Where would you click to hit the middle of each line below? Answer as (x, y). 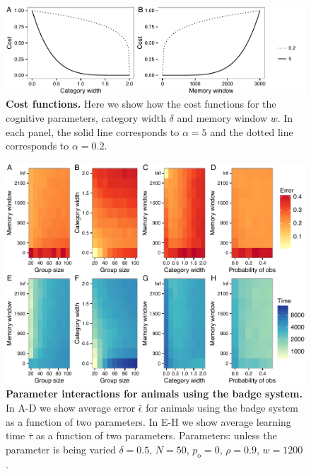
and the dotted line (252, 131)
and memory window (222, 118)
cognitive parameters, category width (86, 118)
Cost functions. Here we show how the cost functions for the (141, 104)
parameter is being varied (61, 449)
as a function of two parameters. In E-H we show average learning (148, 421)
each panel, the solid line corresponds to (93, 131)
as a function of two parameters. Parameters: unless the (156, 435)
